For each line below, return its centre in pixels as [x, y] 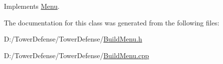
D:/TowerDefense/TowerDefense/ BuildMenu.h [73, 39]
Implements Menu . [32, 6]
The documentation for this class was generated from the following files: [112, 22]
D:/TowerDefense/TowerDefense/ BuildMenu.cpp [77, 55]
